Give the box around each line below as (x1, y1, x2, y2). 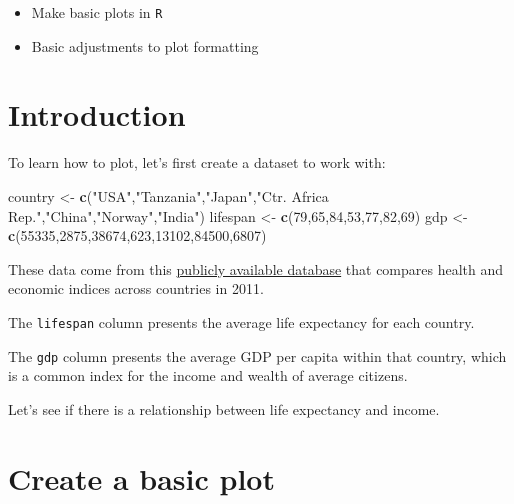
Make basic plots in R (31, 2, 163, 22)
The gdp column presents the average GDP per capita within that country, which (8, 345, 507, 366)
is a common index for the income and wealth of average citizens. (8, 365, 408, 386)
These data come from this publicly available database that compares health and (8, 258, 504, 279)
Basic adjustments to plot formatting (31, 35, 259, 56)
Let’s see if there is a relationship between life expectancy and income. (8, 398, 440, 419)
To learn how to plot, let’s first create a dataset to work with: (8, 152, 386, 173)
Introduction (8, 94, 186, 135)
